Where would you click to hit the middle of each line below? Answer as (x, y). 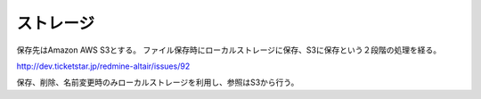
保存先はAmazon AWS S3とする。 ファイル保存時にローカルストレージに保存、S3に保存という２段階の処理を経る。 (228, 50)
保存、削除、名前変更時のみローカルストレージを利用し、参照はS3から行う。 (158, 82)
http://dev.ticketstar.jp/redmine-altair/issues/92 (103, 66)
